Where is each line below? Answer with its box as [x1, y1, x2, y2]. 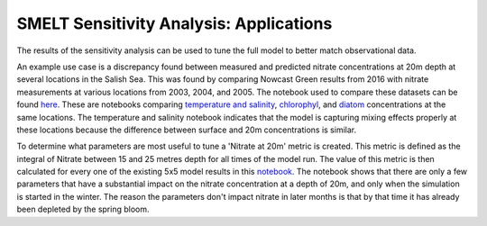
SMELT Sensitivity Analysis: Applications [16, 14, 333, 33]
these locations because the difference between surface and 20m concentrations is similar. [16, 124, 356, 135]
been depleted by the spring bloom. [16, 203, 150, 215]
